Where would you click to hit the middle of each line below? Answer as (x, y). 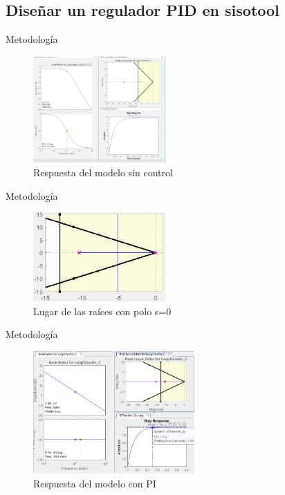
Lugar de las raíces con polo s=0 (102, 311)
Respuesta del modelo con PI (95, 483)
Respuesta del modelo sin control (103, 172)
